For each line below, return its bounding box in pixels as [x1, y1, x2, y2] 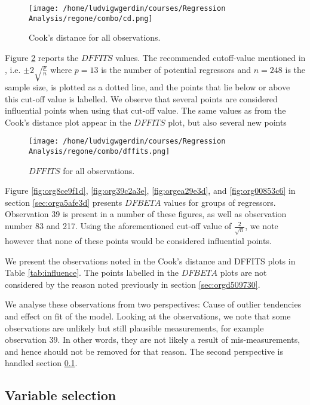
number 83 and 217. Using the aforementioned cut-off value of [5, 220, 232, 232]
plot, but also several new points [168, 115, 287, 128]
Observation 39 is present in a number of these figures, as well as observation [5, 208, 287, 220]
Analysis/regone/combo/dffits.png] [29, 147, 170, 156]
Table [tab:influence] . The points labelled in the [5, 266, 179, 279]
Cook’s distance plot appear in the [5, 115, 131, 128]
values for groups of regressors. [163, 196, 276, 208]
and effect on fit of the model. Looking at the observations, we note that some [5, 309, 291, 322]
